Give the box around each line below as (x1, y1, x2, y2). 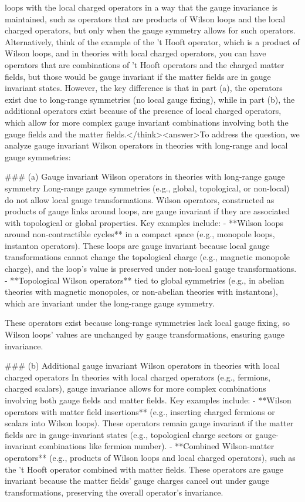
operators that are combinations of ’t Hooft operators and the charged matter (5, 58, 284, 70)
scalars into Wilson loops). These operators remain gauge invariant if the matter (5, 417, 294, 429)
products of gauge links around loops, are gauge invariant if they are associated (5, 205, 290, 217)
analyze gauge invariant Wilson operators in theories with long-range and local (5, 139, 288, 151)
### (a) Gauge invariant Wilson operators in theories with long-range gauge (5, 170, 285, 183)
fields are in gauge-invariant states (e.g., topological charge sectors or (5, 428, 253, 440)
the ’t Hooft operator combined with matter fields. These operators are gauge (5, 463, 283, 475)
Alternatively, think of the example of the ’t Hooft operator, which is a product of (5, 35, 300, 48)
